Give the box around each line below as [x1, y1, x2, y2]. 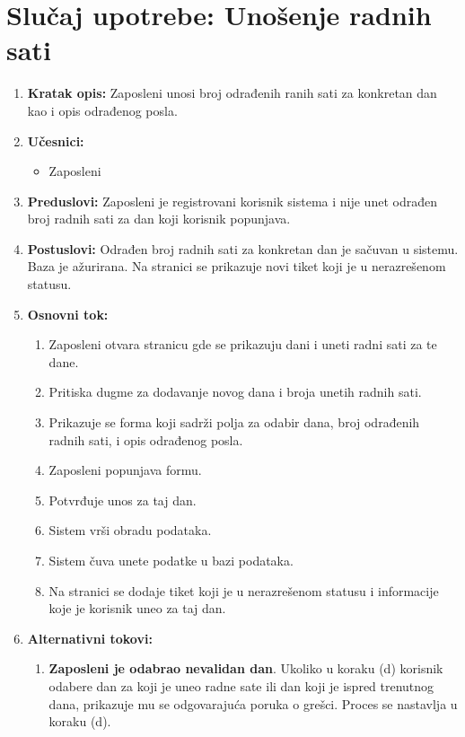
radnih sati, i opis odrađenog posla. [48, 430, 243, 449]
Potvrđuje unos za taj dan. [48, 490, 197, 509]
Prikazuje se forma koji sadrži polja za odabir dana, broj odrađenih [48, 413, 420, 432]
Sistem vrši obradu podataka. [48, 521, 212, 540]
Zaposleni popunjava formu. [48, 461, 202, 479]
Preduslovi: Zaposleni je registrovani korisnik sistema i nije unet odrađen [27, 191, 437, 210]
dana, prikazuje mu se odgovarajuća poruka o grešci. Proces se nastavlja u [48, 694, 458, 713]
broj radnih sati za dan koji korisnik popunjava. [27, 209, 291, 228]
